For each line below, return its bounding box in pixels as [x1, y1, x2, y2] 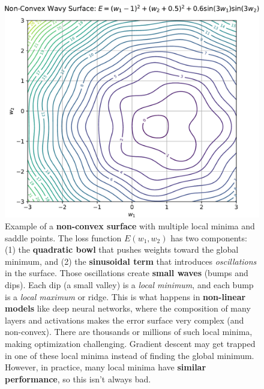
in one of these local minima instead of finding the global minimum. [5, 349, 254, 361]
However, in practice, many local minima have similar [5, 361, 206, 373]
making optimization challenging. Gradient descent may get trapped [5, 337, 256, 349]
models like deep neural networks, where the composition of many [5, 302, 251, 315]
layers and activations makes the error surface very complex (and [5, 313, 244, 326]
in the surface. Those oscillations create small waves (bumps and [5, 267, 248, 279]
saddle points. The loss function [5, 231, 122, 244]
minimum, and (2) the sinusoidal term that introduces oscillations [5, 255, 257, 267]
